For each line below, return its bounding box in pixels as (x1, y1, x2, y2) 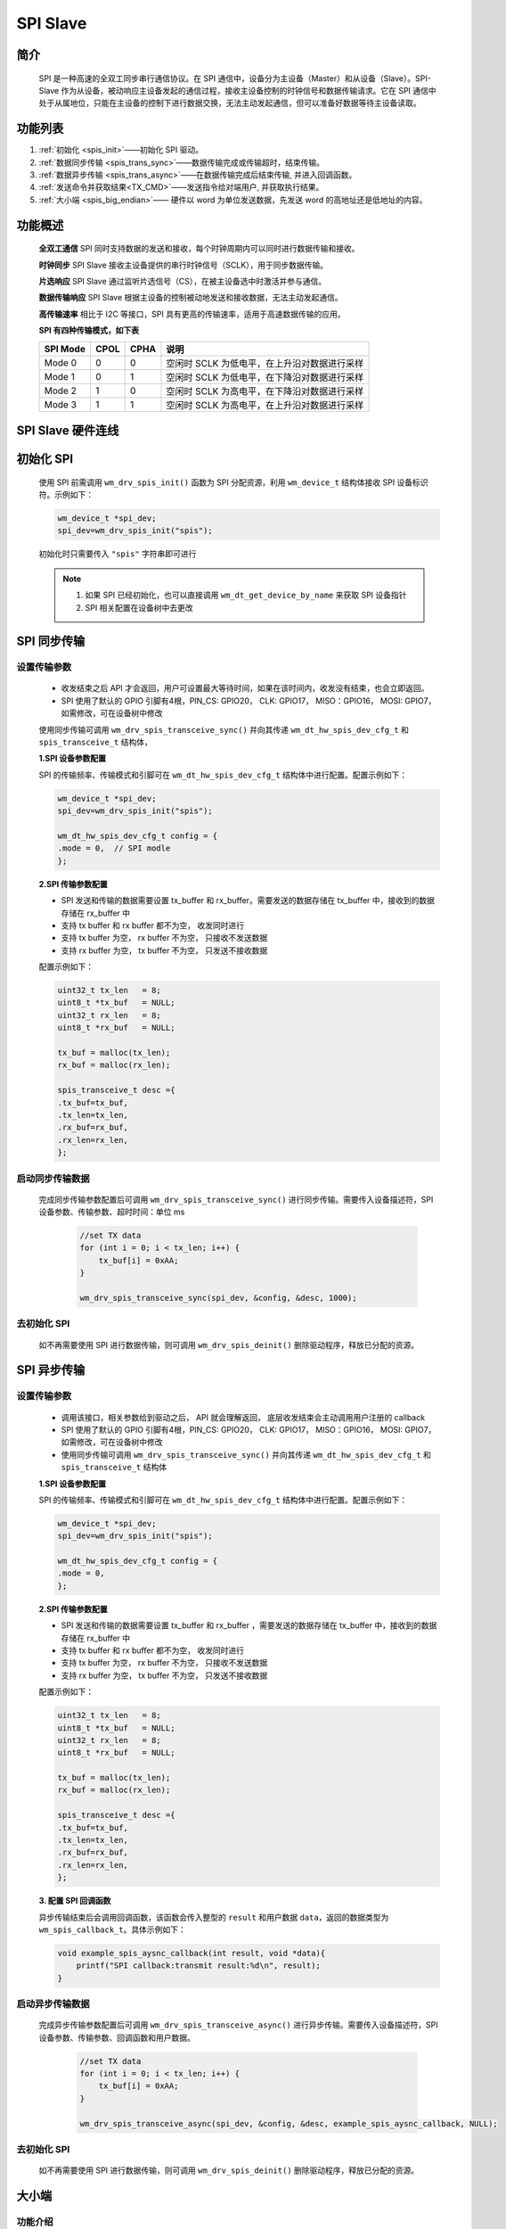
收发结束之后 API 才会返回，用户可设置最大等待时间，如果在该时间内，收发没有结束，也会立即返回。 (61, 683, 429, 694)
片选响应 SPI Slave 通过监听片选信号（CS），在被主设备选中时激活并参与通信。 (38, 276, 327, 286)
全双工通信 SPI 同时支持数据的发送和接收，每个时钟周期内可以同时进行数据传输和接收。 (38, 243, 360, 254)
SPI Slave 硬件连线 (16, 423, 119, 438)
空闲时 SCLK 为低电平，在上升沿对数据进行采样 (166, 357, 364, 369)
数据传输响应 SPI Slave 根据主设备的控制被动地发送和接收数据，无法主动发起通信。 (38, 292, 343, 303)
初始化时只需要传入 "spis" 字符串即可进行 (38, 548, 197, 559)
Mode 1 (44, 370, 75, 382)
